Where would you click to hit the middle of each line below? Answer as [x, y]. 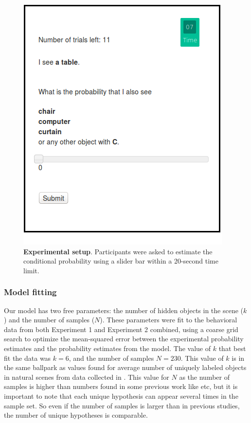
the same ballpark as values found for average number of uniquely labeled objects [125, 367]
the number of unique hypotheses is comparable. [76, 415]
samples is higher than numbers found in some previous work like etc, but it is [121, 386]
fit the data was [27, 358]
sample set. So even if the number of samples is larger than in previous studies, [122, 405]
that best [232, 348]
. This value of [202, 358]
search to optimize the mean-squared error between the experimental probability [124, 339]
